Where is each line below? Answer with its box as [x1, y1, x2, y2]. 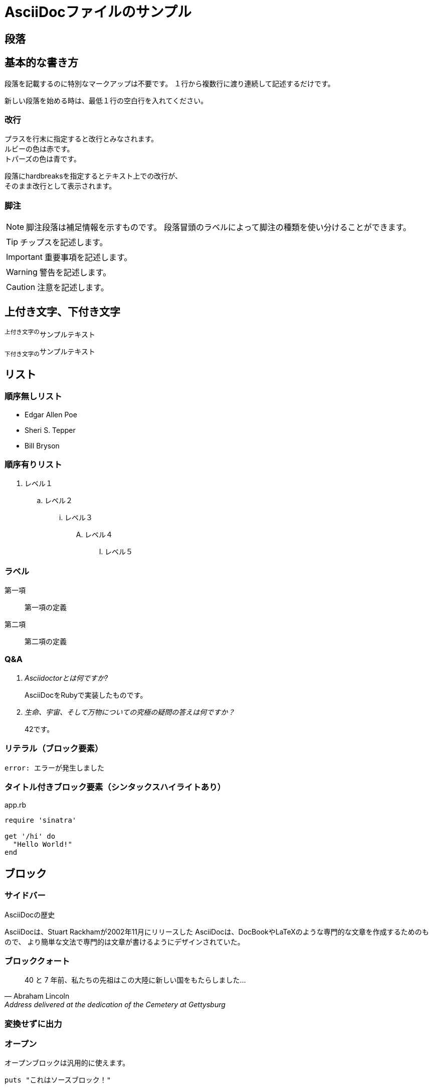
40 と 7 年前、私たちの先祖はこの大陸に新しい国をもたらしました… [25, 976, 246, 985]
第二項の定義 [25, 637, 67, 646]
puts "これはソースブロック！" [5, 1076, 111, 1084]
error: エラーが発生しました [5, 763, 105, 772]
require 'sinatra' [5, 816, 77, 825]
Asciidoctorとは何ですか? [25, 673, 108, 682]
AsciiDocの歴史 [5, 910, 55, 919]
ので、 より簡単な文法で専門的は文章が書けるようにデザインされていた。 [5, 937, 245, 946]
